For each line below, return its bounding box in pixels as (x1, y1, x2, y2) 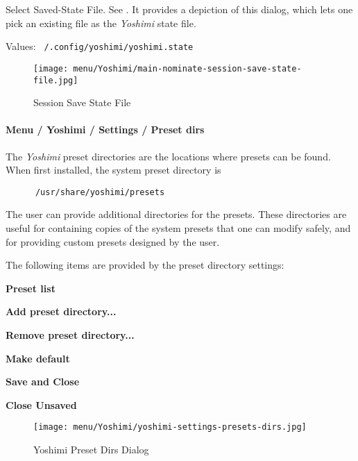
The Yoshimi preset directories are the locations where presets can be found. (6, 149, 331, 163)
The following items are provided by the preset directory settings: (6, 258, 284, 272)
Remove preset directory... (6, 327, 135, 342)
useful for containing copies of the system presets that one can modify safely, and (6, 220, 351, 235)
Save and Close (6, 374, 80, 389)
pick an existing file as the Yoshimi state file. (6, 15, 196, 30)
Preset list (6, 280, 56, 295)
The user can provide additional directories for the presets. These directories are (6, 207, 347, 221)
